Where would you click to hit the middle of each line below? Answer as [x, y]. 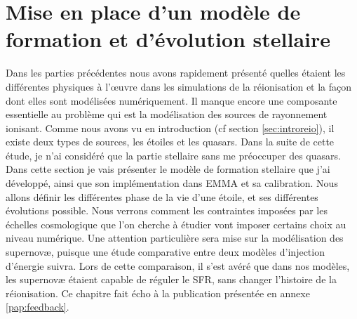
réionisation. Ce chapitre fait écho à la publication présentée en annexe [158, 293]
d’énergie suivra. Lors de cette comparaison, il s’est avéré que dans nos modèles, [178, 265]
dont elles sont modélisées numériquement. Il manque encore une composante [171, 100]
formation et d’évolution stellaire [168, 39]
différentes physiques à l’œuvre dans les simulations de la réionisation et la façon [179, 86]
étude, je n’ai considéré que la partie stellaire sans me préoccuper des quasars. [173, 155]
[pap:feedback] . [38, 307]
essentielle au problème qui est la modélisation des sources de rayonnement [167, 114]
